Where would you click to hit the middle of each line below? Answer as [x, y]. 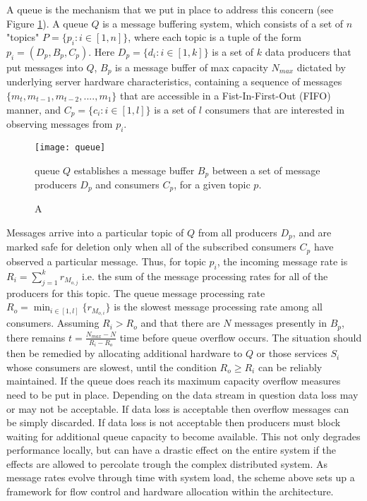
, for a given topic [212, 184]
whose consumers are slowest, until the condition [112, 367]
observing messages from [60, 124]
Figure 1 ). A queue [47, 23]
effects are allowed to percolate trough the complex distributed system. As [167, 463]
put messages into [45, 67]
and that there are [180, 323]
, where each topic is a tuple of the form [215, 37]
